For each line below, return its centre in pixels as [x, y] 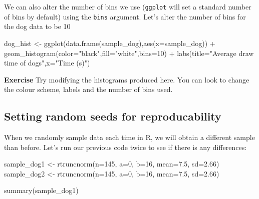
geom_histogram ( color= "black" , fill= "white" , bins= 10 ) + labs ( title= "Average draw [129, 53]
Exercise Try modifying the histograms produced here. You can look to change [127, 79]
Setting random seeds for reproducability [113, 116]
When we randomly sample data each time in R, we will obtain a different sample [129, 137]
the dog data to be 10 [37, 26]
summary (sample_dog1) [41, 190]
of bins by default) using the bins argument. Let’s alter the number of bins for [125, 16]
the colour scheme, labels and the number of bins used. [88, 89]
